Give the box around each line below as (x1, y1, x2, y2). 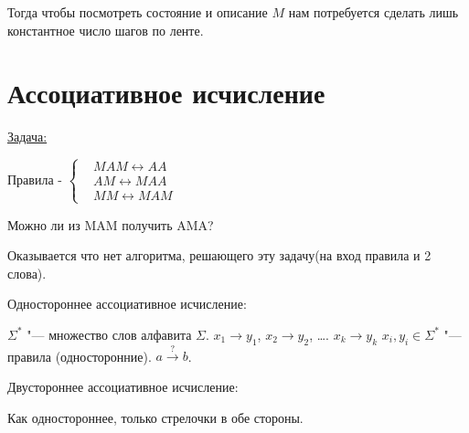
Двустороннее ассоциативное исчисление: (7, 377, 239, 396)
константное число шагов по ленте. (7, 20, 204, 39)
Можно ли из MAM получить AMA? (7, 215, 214, 234)
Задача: (7, 127, 48, 146)
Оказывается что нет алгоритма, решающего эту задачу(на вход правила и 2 (7, 246, 432, 265)
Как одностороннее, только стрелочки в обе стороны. (7, 407, 304, 427)
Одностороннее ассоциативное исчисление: (7, 294, 247, 313)
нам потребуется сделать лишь (288, 3, 459, 21)
